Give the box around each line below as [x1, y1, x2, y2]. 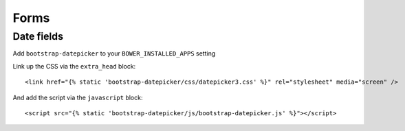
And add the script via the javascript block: [12, 93, 143, 102]
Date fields [12, 30, 64, 43]
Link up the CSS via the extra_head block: [12, 62, 136, 70]
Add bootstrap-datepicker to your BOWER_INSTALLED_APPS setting [12, 49, 216, 58]
